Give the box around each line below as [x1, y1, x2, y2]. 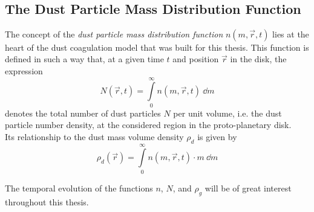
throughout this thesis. [5, 195, 89, 208]
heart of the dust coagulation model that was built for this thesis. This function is [5, 40, 309, 53]
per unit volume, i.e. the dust [173, 106, 282, 119]
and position [172, 53, 219, 65]
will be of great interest [204, 181, 292, 194]
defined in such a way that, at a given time [5, 53, 164, 65]
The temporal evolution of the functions [5, 181, 153, 194]
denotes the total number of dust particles [5, 106, 161, 119]
